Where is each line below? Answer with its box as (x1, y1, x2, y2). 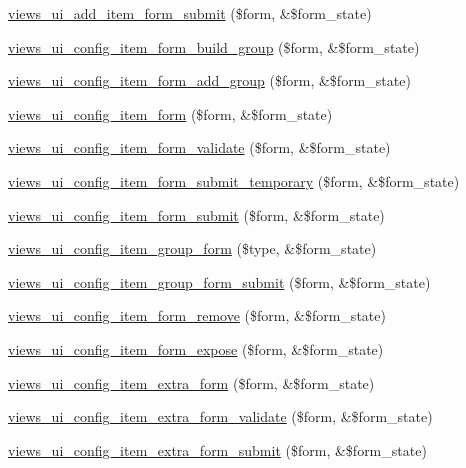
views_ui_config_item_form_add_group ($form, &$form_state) (8, 70, 411, 91)
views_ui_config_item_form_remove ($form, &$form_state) (8, 305, 386, 326)
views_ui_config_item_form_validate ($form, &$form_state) (8, 137, 391, 158)
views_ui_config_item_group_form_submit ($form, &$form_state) (8, 271, 431, 292)
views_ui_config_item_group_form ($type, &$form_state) (8, 238, 377, 259)
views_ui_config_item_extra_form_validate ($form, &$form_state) (8, 406, 433, 427)
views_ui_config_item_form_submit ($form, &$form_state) (8, 204, 385, 225)
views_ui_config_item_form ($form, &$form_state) (8, 103, 333, 124)
